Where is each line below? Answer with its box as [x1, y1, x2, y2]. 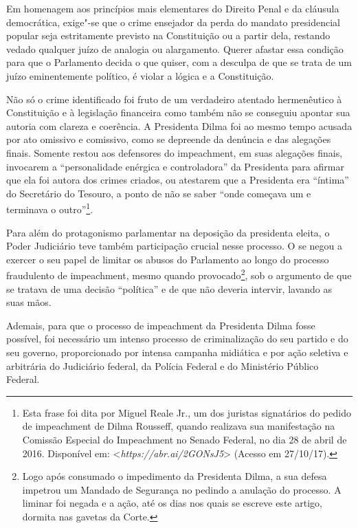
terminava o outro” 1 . [6, 200, 93, 216]
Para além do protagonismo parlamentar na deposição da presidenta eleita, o [6, 225, 330, 239]
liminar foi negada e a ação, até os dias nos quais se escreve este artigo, [22, 496, 322, 510]
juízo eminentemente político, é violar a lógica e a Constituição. [6, 68, 274, 82]
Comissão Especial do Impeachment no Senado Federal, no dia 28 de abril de [22, 432, 347, 446]
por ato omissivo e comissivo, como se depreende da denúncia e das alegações [6, 132, 331, 146]
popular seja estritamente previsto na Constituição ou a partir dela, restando [6, 28, 331, 43]
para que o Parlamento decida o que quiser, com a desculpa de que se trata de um [6, 55, 352, 69]
